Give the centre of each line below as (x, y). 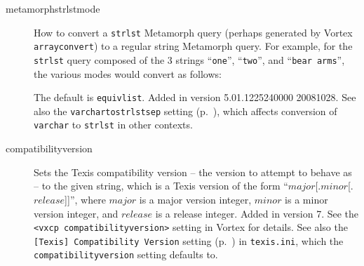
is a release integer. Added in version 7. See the (257, 213)
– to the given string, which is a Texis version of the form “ (161, 186)
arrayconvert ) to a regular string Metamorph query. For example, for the (193, 46)
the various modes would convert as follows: (128, 73)
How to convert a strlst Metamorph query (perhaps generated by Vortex (193, 32)
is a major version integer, (195, 199)
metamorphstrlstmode (53, 8)
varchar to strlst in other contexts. (113, 125)
